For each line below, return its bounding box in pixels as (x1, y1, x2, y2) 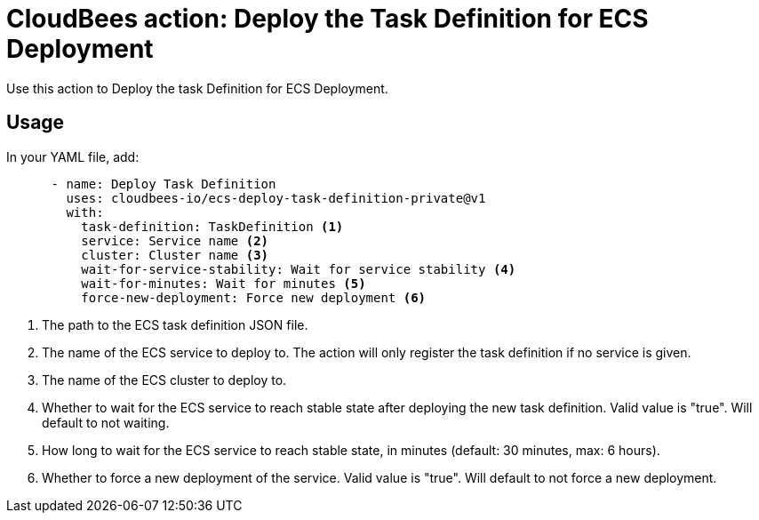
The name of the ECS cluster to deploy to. (42, 372, 287, 388)
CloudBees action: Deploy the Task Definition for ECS (6, 4, 649, 34)
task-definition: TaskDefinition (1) (81, 219, 344, 234)
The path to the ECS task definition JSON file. (42, 316, 308, 332)
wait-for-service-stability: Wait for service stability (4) (81, 261, 516, 276)
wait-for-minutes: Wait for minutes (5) (81, 276, 366, 291)
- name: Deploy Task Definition (51, 176, 276, 191)
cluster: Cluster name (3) (81, 247, 269, 262)
